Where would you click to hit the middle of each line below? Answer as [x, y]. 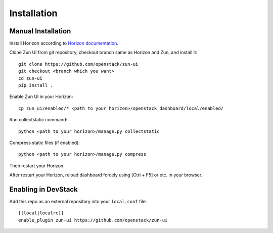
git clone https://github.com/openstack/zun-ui [78, 64]
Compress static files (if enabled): [45, 143]
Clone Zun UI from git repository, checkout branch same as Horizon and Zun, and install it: [103, 53]
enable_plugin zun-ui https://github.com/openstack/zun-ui [93, 220]
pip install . [36, 85]
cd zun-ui [30, 78]
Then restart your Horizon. [37, 166]
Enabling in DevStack [43, 189]
